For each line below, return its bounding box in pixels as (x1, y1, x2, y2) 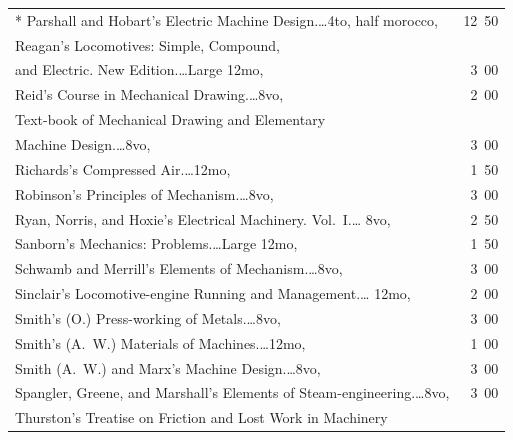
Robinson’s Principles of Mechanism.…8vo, (15, 183, 274, 204)
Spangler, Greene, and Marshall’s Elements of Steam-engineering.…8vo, (15, 382, 450, 403)
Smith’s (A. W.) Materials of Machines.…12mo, (15, 332, 306, 353)
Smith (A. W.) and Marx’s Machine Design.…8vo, (15, 357, 321, 378)
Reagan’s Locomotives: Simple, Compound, (15, 34, 280, 55)
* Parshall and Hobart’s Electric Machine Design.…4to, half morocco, (15, 9, 438, 30)
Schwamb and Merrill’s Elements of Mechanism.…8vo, (15, 258, 343, 279)
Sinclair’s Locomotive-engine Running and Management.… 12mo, (15, 283, 411, 304)
